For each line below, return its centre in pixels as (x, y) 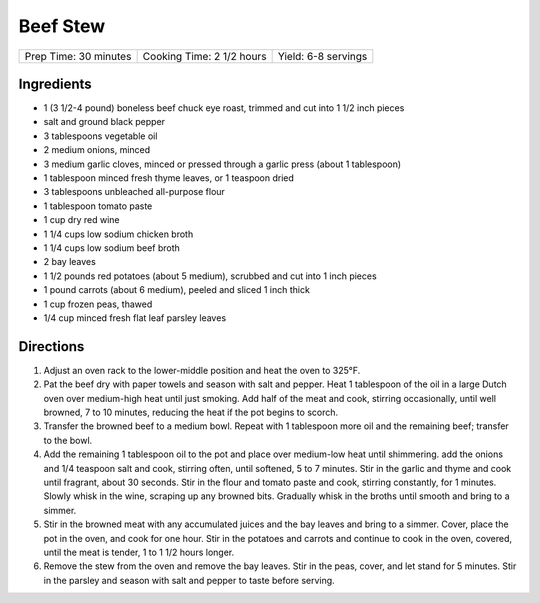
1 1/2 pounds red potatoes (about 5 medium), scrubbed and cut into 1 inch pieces (210, 276)
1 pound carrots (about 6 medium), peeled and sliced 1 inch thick (176, 290)
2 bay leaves (70, 262)
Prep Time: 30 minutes (78, 56)
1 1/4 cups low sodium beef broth (111, 247)
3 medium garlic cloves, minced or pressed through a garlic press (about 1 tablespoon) (222, 164)
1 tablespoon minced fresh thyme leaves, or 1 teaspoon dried (169, 178)
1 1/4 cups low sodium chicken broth (118, 234)
